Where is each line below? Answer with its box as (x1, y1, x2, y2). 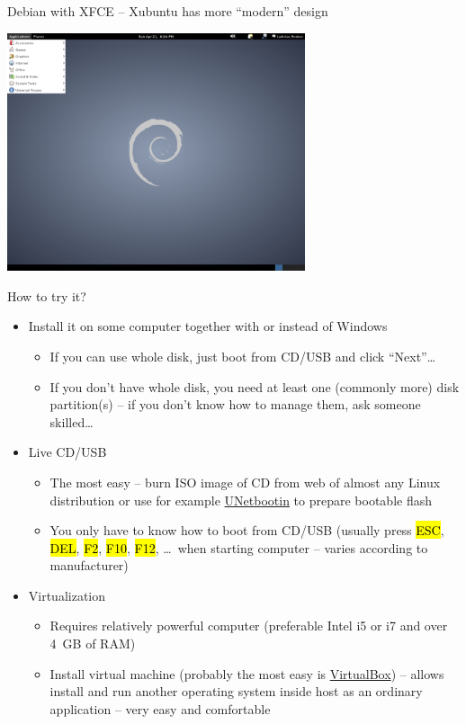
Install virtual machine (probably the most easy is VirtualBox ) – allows (49, 664, 444, 683)
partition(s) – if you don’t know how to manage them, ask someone (49, 395, 421, 414)
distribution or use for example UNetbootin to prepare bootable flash (49, 490, 432, 509)
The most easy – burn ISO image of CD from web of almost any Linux (49, 472, 441, 491)
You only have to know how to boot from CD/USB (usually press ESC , (49, 521, 444, 540)
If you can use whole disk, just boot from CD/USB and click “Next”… (49, 346, 436, 365)
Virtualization (28, 585, 106, 604)
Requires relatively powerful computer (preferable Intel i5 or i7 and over (49, 616, 448, 635)
